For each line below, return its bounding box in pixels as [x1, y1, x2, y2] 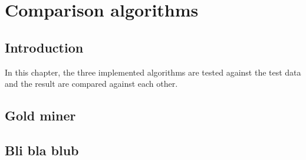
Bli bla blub [5, 141, 79, 159]
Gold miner [5, 106, 76, 125]
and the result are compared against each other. [5, 77, 178, 90]
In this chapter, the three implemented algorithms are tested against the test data [5, 66, 301, 78]
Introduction [5, 38, 84, 56]
